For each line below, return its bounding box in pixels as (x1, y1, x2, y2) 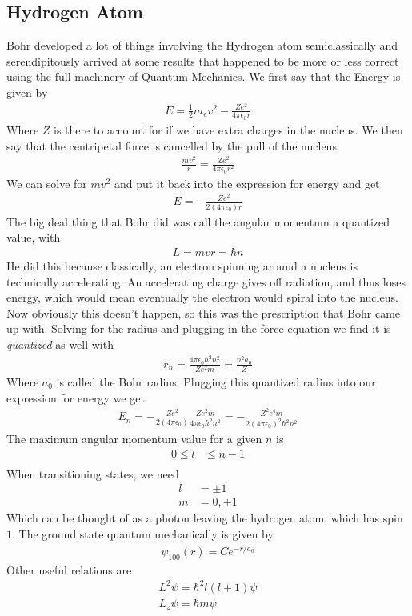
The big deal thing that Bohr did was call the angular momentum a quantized (6, 213, 390, 230)
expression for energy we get (6, 389, 145, 406)
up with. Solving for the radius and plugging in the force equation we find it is (6, 320, 391, 337)
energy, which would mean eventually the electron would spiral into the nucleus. (6, 289, 398, 306)
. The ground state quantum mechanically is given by (12, 526, 274, 542)
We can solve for (6, 174, 87, 191)
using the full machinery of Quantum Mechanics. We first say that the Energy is (6, 68, 401, 85)
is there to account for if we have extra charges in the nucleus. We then (53, 121, 403, 138)
